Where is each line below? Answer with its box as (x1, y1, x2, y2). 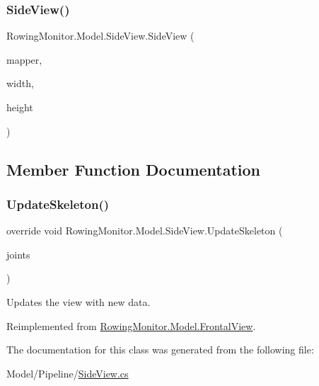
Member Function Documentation (6, 158, 261, 180)
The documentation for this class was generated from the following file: (6, 342, 314, 357)
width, (6, 76, 34, 91)
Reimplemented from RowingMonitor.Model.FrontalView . (6, 318, 256, 333)
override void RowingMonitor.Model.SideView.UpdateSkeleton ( (6, 223, 283, 238)
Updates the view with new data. (6, 294, 151, 309)
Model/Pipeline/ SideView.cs (6, 365, 129, 380)
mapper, (6, 52, 42, 67)
